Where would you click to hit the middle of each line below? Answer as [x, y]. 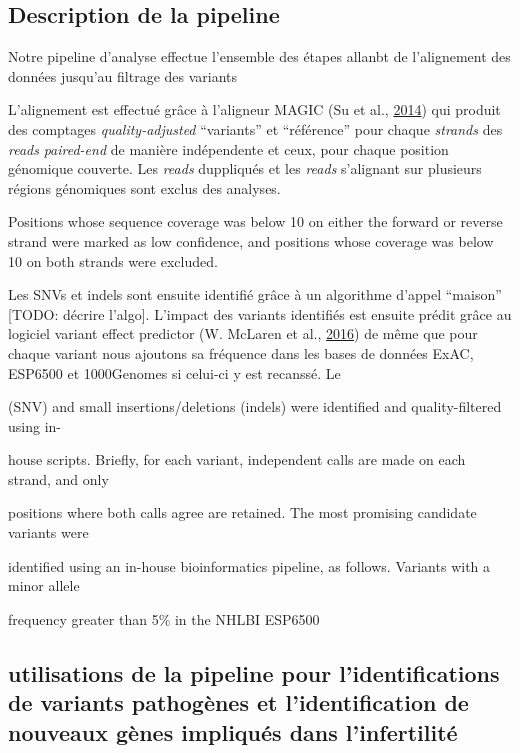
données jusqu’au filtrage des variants [123, 75]
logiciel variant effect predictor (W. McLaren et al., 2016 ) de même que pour [243, 333]
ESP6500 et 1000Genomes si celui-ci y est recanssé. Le [174, 372]
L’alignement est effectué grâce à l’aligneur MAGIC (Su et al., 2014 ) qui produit [254, 109]
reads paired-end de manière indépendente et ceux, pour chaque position [228, 148]
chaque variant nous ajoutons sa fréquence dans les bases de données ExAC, [241, 352]
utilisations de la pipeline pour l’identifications [254, 672]
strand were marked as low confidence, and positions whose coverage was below [251, 240]
